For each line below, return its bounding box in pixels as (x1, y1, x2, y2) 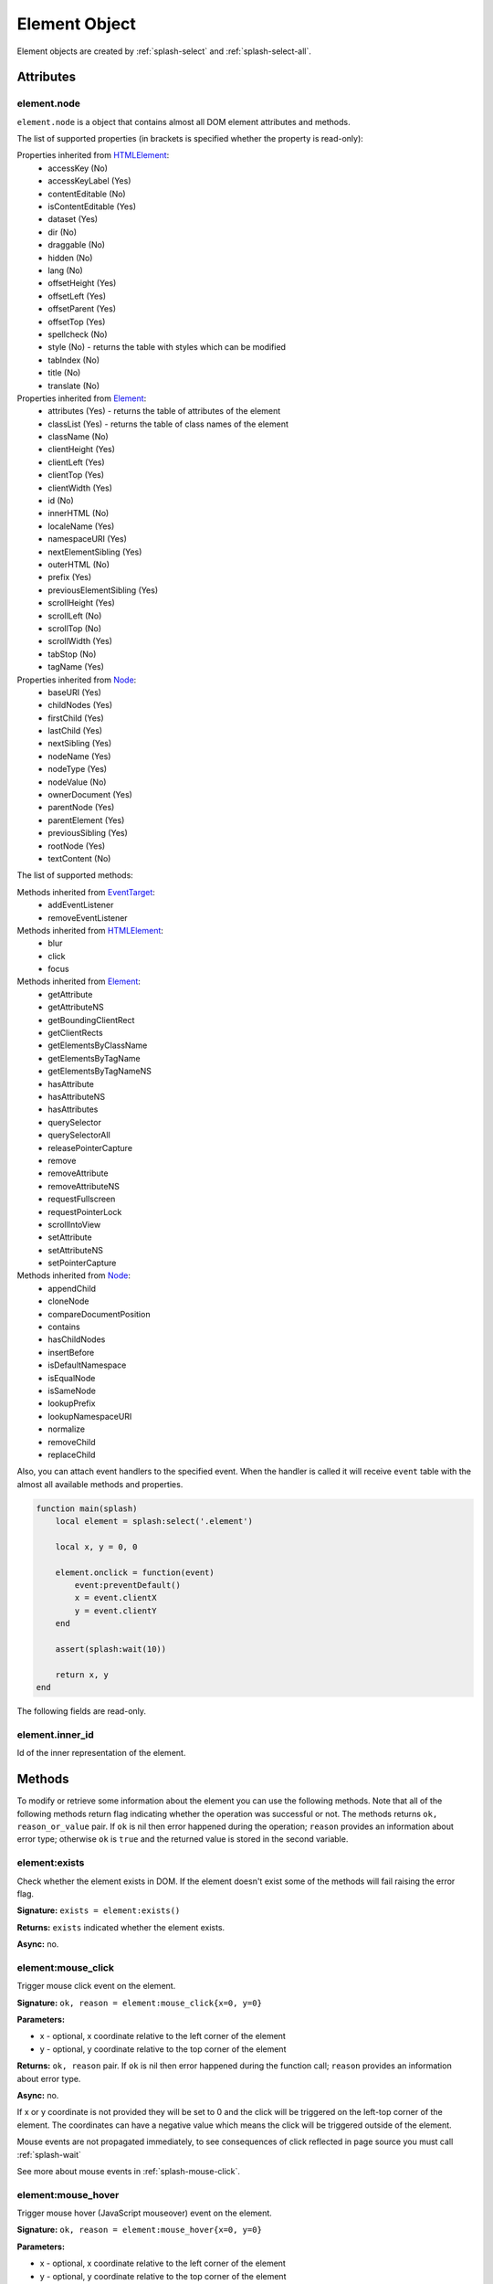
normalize (47, 1423, 86, 1434)
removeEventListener (47, 912, 128, 923)
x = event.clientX (74, 1592, 157, 1603)
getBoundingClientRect (47, 1014, 135, 1025)
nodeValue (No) (47, 777, 107, 788)
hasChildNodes (47, 1334, 106, 1345)
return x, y (55, 1669, 110, 1680)
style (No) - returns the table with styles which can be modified (47, 342, 287, 353)
